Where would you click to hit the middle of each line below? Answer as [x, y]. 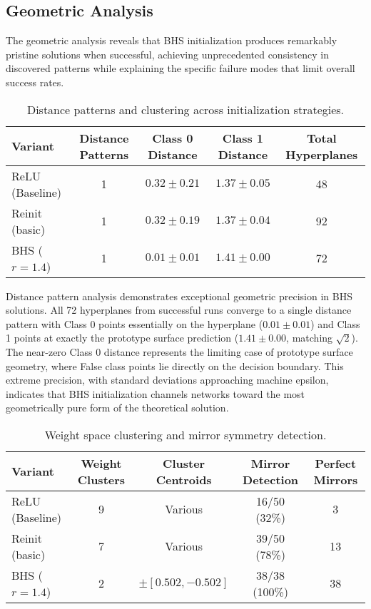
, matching [310, 338]
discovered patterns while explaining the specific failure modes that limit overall [181, 68]
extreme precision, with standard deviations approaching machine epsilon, [167, 380]
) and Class [335, 323]
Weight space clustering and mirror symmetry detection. [185, 434]
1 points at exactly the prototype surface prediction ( [122, 338]
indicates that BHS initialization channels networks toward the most [156, 393]
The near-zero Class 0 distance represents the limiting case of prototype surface [179, 351]
